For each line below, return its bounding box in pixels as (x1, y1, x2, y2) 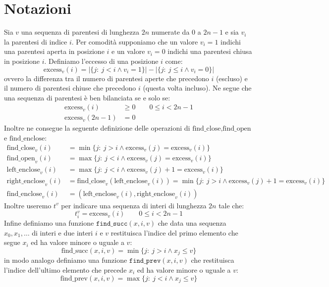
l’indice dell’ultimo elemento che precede (4, 265, 127, 275)
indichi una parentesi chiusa (167, 46, 252, 56)
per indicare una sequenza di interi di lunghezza (61, 200, 207, 210)
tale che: (219, 200, 244, 210)
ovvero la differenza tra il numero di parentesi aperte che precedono (4, 73, 209, 83)
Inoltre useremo (4, 200, 52, 210)
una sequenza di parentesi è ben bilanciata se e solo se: (4, 92, 170, 102)
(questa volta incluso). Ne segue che (143, 83, 252, 93)
